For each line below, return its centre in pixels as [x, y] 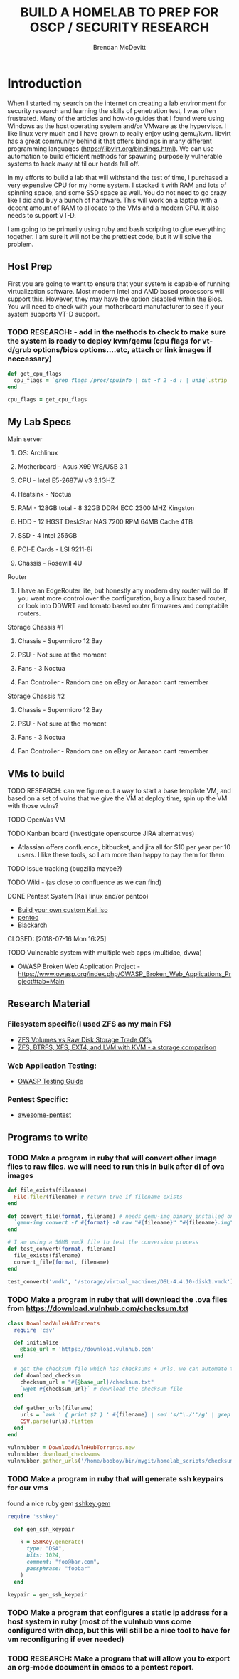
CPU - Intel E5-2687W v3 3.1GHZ [66, 480]
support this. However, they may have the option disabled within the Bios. [115, 299]
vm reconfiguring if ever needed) [66, 1639]
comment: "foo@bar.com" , [63, 1562]
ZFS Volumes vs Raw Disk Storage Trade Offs [84, 1039]
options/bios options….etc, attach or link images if [122, 350]
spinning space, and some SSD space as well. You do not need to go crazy [117, 192]
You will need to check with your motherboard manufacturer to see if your [116, 306]
